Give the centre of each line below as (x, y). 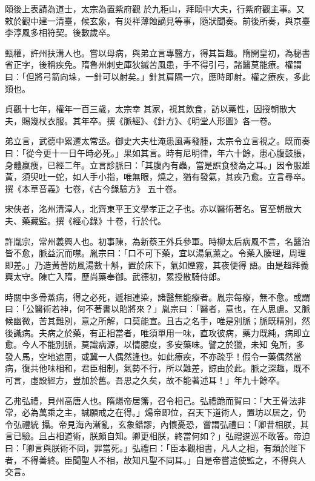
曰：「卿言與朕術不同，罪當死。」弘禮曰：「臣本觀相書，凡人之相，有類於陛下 (155, 448)
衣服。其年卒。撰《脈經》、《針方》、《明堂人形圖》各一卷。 (161, 120)
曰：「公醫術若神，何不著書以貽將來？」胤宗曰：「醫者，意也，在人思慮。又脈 (157, 309)
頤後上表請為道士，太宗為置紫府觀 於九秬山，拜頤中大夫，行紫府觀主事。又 (155, 8)
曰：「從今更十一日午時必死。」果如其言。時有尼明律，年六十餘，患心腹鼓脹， (157, 152)
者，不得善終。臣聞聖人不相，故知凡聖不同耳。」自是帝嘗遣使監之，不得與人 (155, 459)
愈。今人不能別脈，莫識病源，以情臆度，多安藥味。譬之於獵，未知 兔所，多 (155, 344)
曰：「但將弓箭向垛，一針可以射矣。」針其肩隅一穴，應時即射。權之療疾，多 (153, 76)
